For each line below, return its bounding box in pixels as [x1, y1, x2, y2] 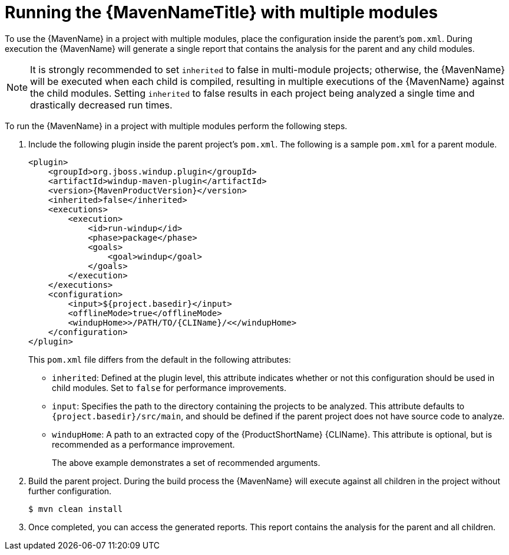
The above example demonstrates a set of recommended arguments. [52, 457, 320, 468]
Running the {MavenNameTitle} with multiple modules [5, 2, 438, 22]
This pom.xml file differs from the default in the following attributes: [28, 354, 291, 364]
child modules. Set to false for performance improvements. [52, 382, 286, 393]
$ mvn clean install [28, 504, 123, 514]
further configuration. [28, 485, 112, 496]
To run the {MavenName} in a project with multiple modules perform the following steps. [5, 120, 348, 131]
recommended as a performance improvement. [52, 439, 235, 449]
